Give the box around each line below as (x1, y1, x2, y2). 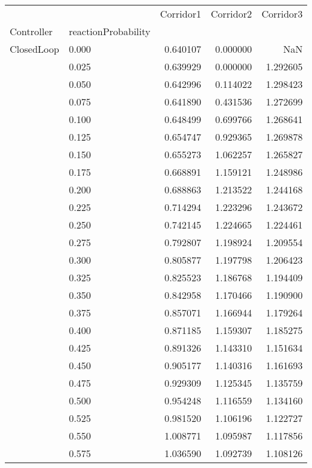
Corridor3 (261, 7, 303, 21)
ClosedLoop (10, 42, 59, 56)
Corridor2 (210, 7, 252, 21)
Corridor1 (160, 7, 201, 21)
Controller (10, 24, 53, 38)
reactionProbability (68, 24, 151, 38)
